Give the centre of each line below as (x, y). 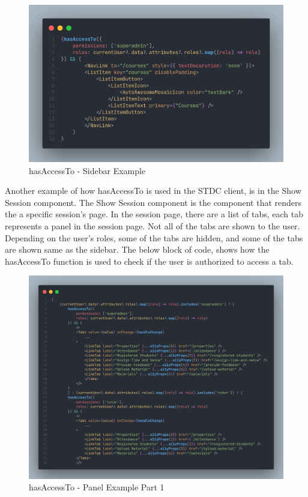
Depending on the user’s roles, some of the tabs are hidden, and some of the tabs (154, 237)
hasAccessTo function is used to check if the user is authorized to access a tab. (149, 261)
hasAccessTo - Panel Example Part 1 (97, 487)
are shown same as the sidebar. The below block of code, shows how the (137, 249)
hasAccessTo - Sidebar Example (87, 170)
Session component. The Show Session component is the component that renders (153, 202)
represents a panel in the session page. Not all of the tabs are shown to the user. (152, 225)
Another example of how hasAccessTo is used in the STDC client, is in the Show (153, 191)
